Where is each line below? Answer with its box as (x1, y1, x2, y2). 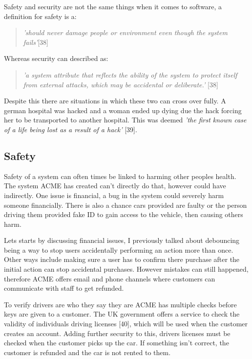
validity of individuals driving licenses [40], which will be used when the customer (4, 319, 248, 329)
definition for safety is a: (4, 11, 77, 21)
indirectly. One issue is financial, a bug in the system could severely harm (4, 190, 224, 200)
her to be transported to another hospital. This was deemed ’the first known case (4, 115, 247, 125)
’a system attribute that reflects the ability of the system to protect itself (23, 69, 237, 80)
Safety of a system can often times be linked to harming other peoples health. (4, 171, 236, 181)
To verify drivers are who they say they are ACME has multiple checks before (4, 299, 237, 309)
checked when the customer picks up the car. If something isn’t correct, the (4, 338, 229, 348)
